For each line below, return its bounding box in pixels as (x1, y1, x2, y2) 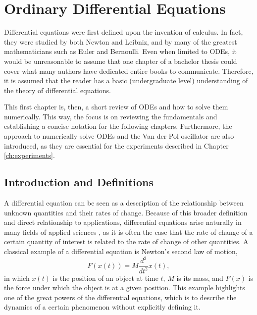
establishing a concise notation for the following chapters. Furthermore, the (4, 121, 232, 131)
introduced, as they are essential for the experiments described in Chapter (4, 140, 229, 151)
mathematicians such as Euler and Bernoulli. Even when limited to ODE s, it (4, 46, 237, 56)
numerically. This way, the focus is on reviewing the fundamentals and (4, 111, 217, 121)
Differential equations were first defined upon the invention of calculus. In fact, (4, 27, 243, 37)
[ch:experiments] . (4, 150, 55, 160)
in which (4, 272, 30, 283)
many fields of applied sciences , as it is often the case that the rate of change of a (4, 226, 253, 237)
